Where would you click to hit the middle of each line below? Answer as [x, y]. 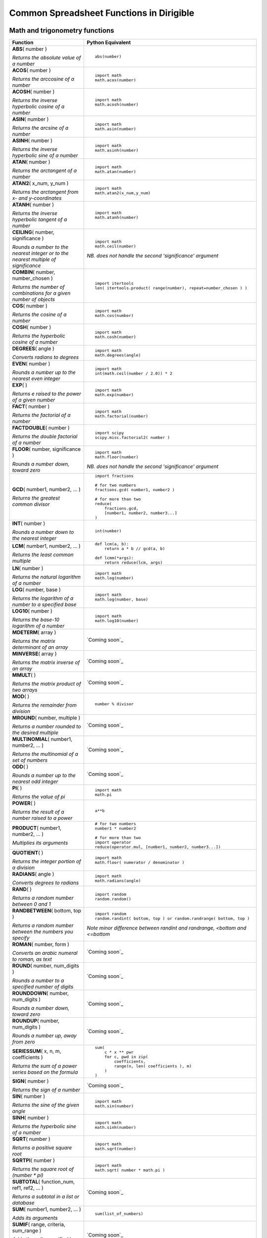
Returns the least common [43, 555]
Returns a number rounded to [46, 726]
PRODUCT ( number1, [37, 828]
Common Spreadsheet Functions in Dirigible [102, 13]
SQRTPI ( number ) [34, 1160]
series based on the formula [45, 1072]
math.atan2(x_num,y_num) [123, 193]
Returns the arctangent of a [44, 171]
